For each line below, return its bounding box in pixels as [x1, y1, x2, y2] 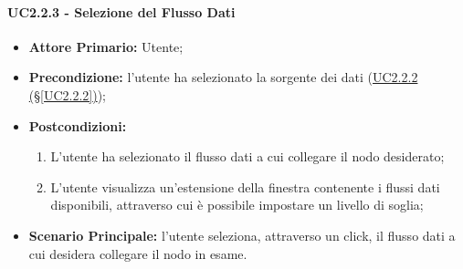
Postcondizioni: [28, 116, 127, 135]
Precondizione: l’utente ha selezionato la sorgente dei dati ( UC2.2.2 [28, 67, 418, 87]
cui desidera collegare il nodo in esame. [28, 243, 247, 263]
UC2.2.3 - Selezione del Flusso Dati [7, 2, 236, 21]
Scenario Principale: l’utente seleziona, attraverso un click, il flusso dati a [28, 225, 456, 244]
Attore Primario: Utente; [28, 36, 184, 56]
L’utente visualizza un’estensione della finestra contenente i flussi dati [50, 177, 440, 196]
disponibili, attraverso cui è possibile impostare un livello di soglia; [50, 195, 424, 214]
